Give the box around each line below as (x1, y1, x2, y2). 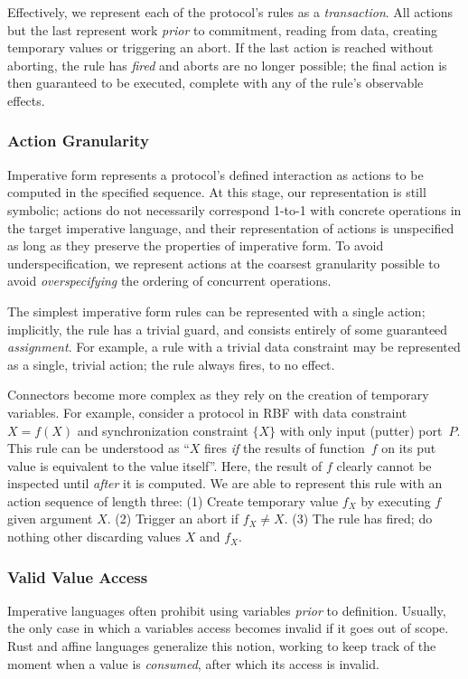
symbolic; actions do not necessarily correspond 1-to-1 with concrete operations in (7, 200, 462, 219)
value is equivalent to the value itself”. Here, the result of (7, 456, 323, 475)
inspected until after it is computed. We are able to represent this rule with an (7, 474, 443, 493)
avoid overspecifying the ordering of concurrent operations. (7, 271, 332, 290)
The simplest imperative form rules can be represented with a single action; (7, 301, 426, 320)
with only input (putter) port (279, 420, 443, 439)
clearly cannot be (336, 456, 432, 475)
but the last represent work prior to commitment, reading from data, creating (7, 20, 438, 39)
